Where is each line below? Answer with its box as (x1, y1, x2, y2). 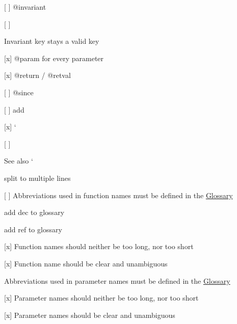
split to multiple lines (4, 172, 71, 183)
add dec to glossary (4, 207, 65, 218)
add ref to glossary (4, 224, 62, 234)
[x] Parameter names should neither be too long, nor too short (4, 292, 199, 303)
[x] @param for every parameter (4, 52, 104, 63)
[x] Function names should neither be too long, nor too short (4, 241, 194, 252)
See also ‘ (4, 155, 33, 166)
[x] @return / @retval (4, 70, 71, 80)
